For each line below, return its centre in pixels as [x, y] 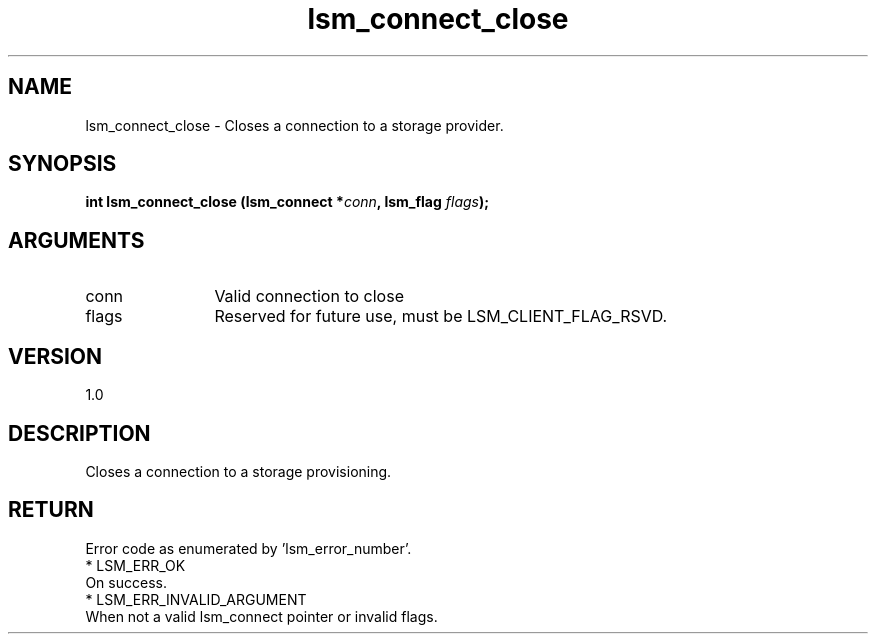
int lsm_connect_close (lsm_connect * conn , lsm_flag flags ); [287, 202]
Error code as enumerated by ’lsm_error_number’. [248, 548]
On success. [126, 582]
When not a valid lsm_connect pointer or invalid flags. [261, 616]
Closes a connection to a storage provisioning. [238, 471]
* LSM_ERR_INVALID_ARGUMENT [196, 599]
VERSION [55, 356]
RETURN [51, 510]
